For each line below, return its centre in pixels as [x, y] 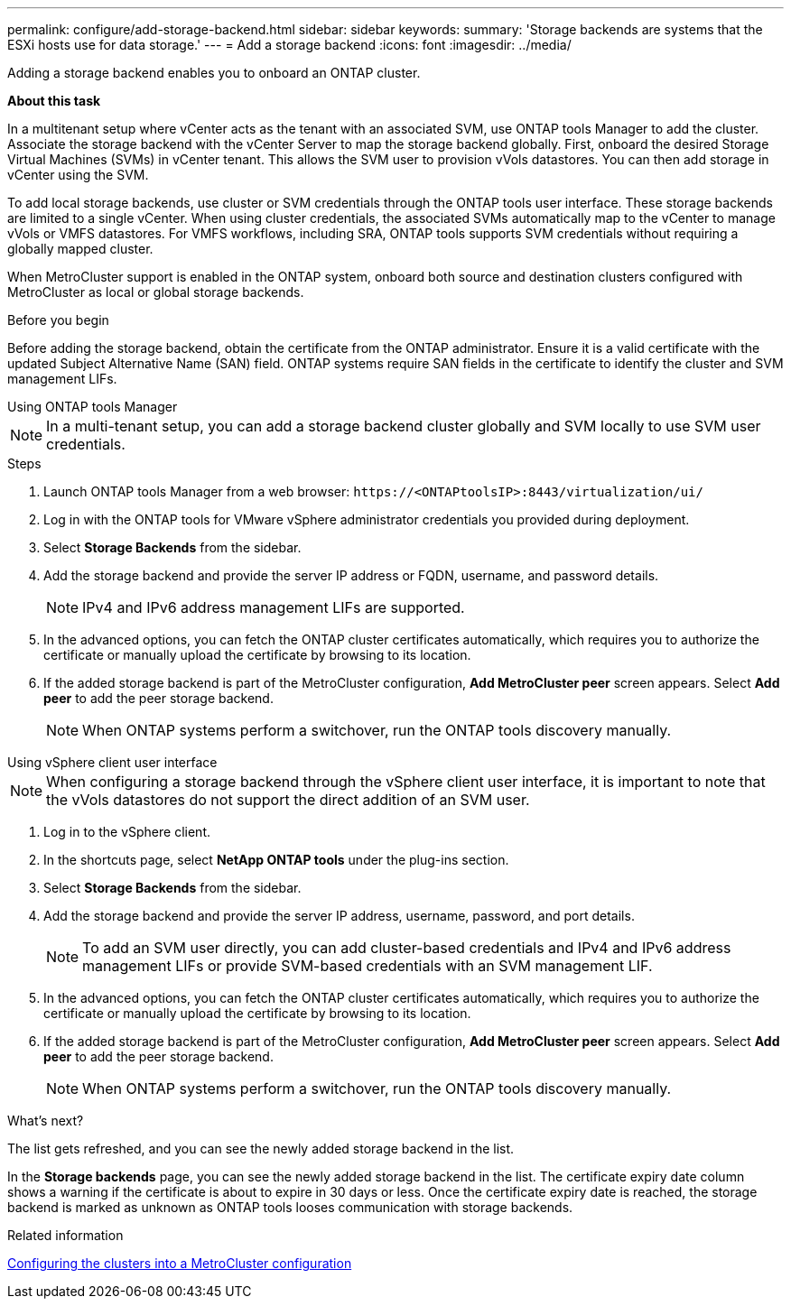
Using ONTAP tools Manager [93, 407]
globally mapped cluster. [80, 249]
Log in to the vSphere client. [127, 832]
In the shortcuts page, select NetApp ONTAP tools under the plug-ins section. [276, 860]
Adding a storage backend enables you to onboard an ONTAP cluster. [214, 73]
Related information [65, 1235]
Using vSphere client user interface [112, 762]
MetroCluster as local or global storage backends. [156, 292]
